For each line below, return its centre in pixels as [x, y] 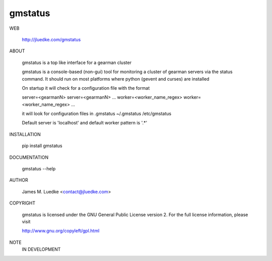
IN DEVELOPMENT [41, 249]
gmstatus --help [39, 169]
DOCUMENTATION [29, 157]
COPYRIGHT [22, 203]
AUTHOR [19, 180]
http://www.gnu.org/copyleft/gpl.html [61, 231]
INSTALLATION [25, 134]
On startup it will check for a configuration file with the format [86, 88]
